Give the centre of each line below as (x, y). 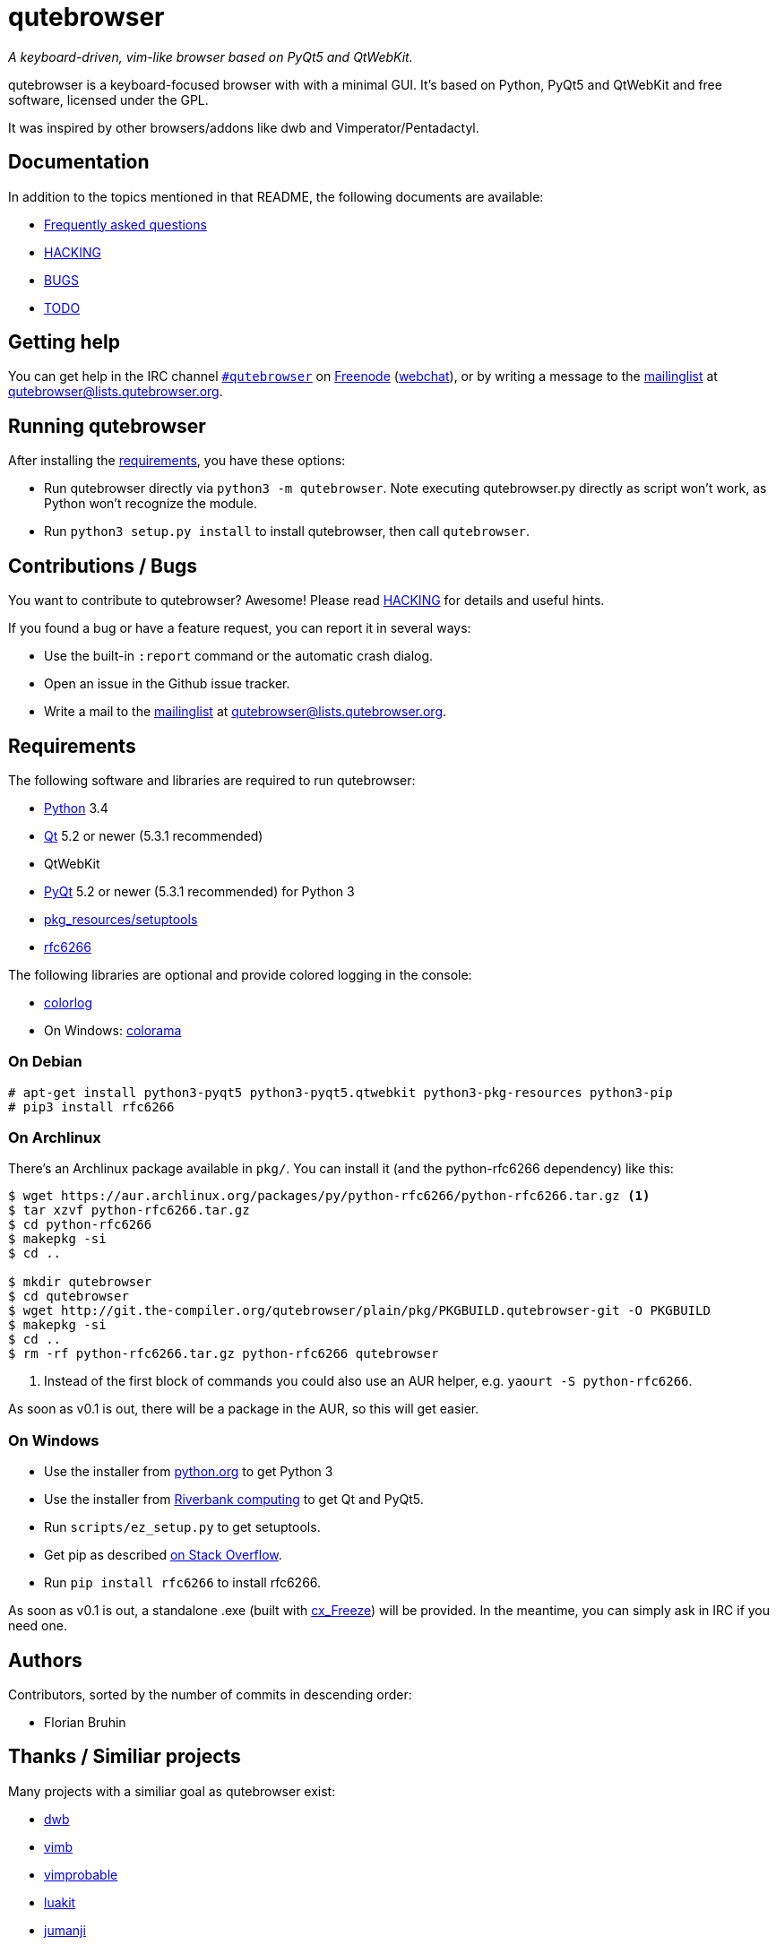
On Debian (45, 1062)
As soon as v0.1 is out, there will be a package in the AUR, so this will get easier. (244, 1409)
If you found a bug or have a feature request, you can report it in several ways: (240, 628)
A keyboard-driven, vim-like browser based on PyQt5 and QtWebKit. (211, 56)
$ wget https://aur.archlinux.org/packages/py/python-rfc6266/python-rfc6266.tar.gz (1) (329, 1196)
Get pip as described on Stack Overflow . (163, 1555)
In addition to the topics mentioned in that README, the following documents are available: (276, 196)
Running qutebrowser (107, 426)
